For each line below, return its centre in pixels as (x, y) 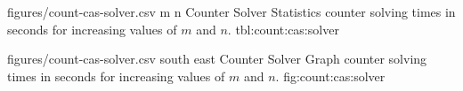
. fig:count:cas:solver (330, 76)
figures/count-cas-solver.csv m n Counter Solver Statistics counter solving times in (231, 11)
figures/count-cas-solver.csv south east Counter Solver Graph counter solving (217, 59)
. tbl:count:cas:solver (283, 29)
